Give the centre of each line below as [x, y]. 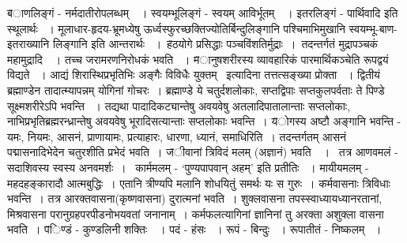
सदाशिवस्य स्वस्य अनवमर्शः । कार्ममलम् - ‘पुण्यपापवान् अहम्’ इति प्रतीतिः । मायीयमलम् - [188, 167]
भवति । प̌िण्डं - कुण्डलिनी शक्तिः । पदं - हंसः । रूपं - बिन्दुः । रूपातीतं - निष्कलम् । [194, 229]
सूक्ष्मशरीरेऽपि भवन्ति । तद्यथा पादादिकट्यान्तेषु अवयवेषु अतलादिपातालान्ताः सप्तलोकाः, [179, 105]
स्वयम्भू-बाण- [373, 28]
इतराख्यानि [28, 44]
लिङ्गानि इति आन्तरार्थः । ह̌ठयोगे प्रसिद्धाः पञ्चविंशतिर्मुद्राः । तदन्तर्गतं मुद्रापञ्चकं [215, 44]
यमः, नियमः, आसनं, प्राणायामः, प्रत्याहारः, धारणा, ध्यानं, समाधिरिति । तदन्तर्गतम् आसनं [177, 136]
